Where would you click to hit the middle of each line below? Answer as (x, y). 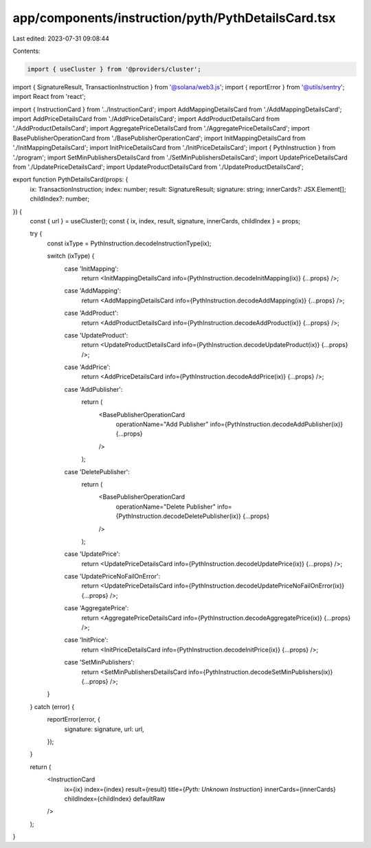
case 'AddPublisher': (93, 389)
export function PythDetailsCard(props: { (70, 179)
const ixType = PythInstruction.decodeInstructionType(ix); (130, 243)
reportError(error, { (74, 719)
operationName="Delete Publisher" (166, 506)
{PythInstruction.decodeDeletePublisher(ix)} (179, 516)
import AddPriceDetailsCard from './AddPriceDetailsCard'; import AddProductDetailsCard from (146, 119)
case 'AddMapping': (93, 291)
